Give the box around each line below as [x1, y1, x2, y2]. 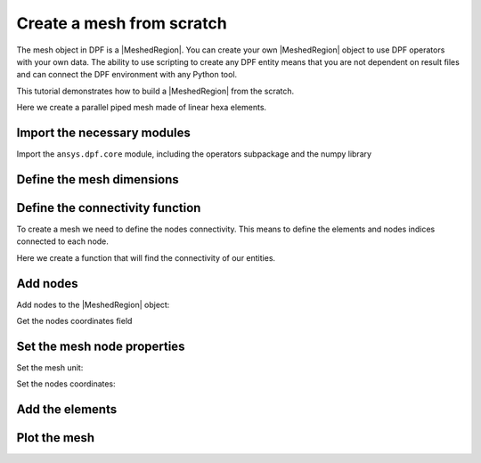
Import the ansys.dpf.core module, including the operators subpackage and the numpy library [16, 149, 372, 159]
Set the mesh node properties [16, 338, 185, 353]
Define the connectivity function [16, 200, 201, 215]
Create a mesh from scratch [16, 13, 227, 33]
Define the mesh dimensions [16, 172, 180, 187]
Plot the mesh [16, 430, 95, 445]
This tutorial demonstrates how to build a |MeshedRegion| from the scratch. [16, 85, 295, 96]
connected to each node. [16, 236, 109, 247]
